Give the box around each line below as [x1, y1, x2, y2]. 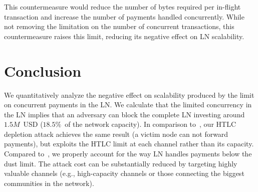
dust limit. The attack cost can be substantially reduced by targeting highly [4, 158, 237, 168]
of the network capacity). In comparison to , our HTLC [65, 119, 236, 129]
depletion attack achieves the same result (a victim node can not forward [4, 128, 228, 139]
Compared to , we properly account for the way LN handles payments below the [4, 148, 252, 159]
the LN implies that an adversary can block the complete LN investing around [4, 109, 245, 119]
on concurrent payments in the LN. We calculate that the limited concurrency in [4, 99, 252, 110]
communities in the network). [4, 177, 94, 188]
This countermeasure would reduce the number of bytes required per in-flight [4, 2, 241, 12]
